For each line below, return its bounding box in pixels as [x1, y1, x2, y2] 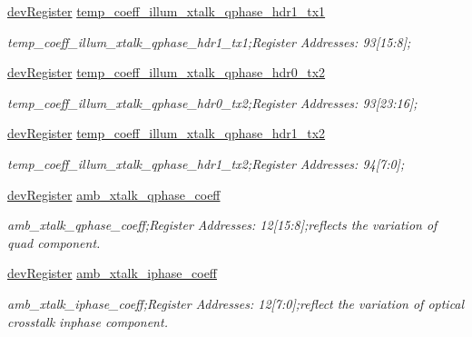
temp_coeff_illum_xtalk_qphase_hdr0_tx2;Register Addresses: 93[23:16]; [7, 93, 418, 112]
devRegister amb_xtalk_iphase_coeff [7, 263, 218, 282]
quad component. [7, 233, 101, 252]
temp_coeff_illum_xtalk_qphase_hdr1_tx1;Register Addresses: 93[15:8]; [7, 32, 411, 51]
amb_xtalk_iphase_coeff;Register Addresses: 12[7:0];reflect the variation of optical [7, 293, 465, 312]
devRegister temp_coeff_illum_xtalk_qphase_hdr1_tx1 [7, 2, 326, 20]
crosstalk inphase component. [7, 312, 168, 331]
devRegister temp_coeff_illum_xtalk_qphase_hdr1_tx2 [7, 124, 326, 143]
